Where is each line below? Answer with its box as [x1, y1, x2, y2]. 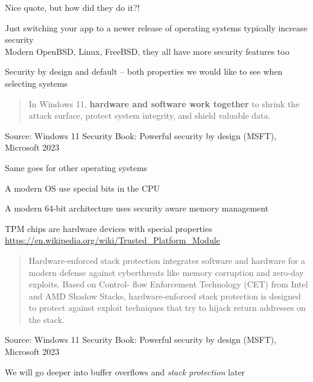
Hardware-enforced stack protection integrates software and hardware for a [28, 254, 306, 266]
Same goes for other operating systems [5, 161, 148, 174]
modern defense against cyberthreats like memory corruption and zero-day [28, 266, 304, 278]
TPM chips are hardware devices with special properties [5, 222, 212, 234]
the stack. [28, 313, 65, 325]
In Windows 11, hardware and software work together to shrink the [28, 97, 300, 110]
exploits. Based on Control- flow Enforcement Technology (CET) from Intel [28, 278, 308, 290]
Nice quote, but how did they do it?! [5, 1, 140, 13]
